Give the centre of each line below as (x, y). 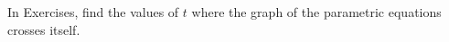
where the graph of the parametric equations (316, 12)
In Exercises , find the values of (93, 12)
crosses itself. (44, 29)
